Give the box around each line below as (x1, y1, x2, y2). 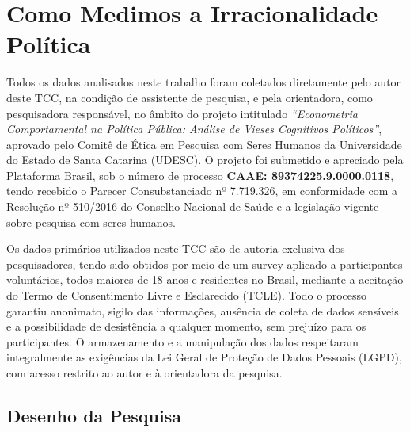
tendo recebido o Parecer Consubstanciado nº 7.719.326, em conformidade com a (6, 182, 398, 199)
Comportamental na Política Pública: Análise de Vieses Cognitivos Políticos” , (6, 120, 382, 137)
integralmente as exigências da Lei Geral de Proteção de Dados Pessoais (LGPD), (6, 349, 402, 365)
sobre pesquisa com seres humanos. (6, 213, 177, 230)
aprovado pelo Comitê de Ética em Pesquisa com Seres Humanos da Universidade (6, 136, 402, 152)
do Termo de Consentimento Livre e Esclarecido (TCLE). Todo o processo (6, 287, 367, 304)
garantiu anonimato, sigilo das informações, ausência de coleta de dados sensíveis (6, 302, 399, 319)
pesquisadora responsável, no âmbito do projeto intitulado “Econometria (6, 105, 358, 121)
